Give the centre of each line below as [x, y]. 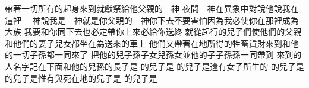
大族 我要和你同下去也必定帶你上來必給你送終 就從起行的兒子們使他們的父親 [153, 32]
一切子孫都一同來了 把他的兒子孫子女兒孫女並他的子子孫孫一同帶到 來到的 [157, 55]
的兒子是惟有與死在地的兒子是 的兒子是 [81, 78]
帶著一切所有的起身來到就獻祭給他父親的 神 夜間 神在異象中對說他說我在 [152, 8]
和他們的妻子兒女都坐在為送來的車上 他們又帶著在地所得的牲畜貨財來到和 [148, 43]
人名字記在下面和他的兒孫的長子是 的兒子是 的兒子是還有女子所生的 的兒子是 [154, 66]
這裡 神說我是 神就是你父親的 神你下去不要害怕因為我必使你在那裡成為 [152, 20]
